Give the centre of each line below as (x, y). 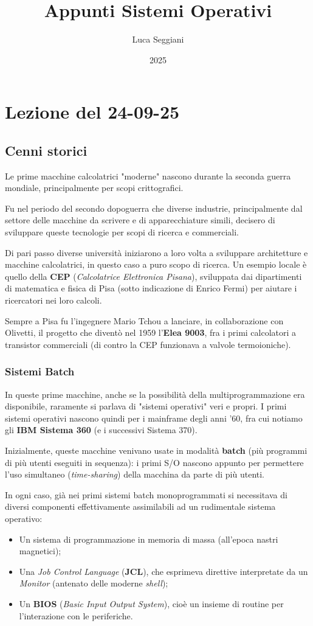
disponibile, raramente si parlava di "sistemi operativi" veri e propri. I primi (146, 406)
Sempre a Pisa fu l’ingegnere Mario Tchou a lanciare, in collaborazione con (144, 320)
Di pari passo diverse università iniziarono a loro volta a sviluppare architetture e (156, 252)
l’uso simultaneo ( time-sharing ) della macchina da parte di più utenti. (135, 474)
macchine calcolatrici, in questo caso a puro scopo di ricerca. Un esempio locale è (156, 264)
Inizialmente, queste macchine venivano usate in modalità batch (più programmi (156, 450)
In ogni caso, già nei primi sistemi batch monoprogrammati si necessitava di (146, 494)
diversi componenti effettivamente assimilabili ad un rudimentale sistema (140, 506)
